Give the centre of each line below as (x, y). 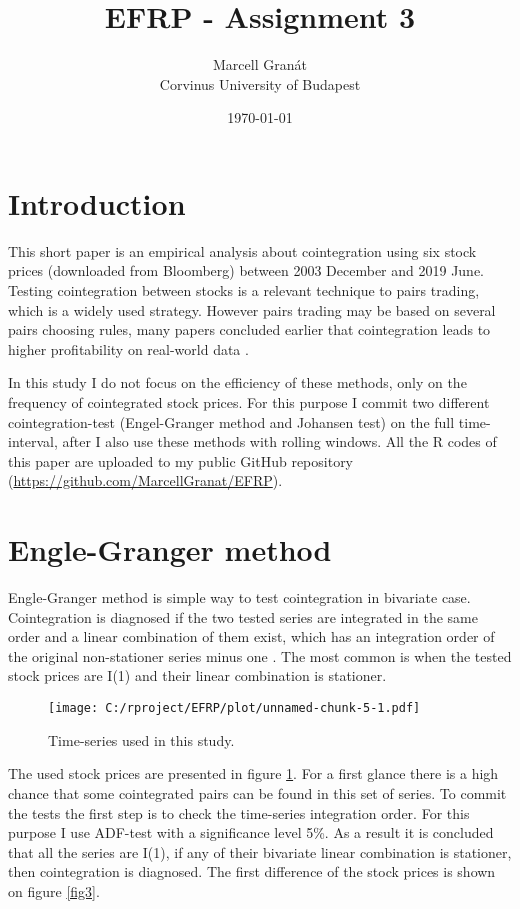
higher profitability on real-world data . (128, 348)
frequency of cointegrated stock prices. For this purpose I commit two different (249, 402)
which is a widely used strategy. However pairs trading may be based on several (252, 309)
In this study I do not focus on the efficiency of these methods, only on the (237, 382)
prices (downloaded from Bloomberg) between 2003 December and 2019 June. (246, 270)
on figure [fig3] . (54, 890)
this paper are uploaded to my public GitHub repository (181, 460)
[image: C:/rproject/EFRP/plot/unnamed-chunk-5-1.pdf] (234, 708)
